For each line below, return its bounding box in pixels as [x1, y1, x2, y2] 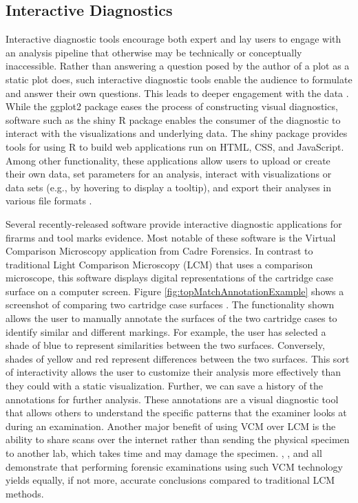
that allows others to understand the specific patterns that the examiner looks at [6, 405, 347, 420]
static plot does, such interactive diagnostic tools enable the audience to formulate [6, 72, 352, 86]
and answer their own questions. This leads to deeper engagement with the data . [6, 85, 349, 100]
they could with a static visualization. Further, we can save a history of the [6, 378, 324, 393]
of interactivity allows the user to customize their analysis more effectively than [6, 365, 341, 379]
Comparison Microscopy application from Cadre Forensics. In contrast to [6, 244, 313, 258]
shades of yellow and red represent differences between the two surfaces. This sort [6, 351, 350, 365]
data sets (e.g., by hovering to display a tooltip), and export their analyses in [6, 180, 332, 194]
